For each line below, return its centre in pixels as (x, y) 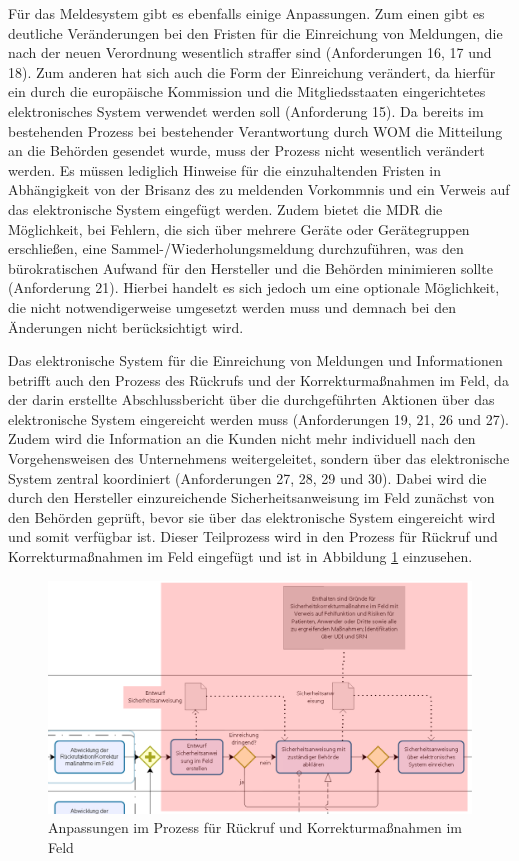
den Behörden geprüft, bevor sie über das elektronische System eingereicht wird (252, 516)
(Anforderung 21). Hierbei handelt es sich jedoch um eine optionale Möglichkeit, (254, 287)
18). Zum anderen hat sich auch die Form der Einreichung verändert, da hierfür (252, 71)
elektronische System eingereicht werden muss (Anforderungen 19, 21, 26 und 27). (258, 418)
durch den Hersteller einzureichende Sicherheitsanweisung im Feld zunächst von (251, 497)
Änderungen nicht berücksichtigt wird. (126, 326)
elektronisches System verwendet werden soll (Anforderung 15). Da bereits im (246, 110)
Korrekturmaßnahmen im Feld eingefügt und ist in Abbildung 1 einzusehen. (240, 556)
